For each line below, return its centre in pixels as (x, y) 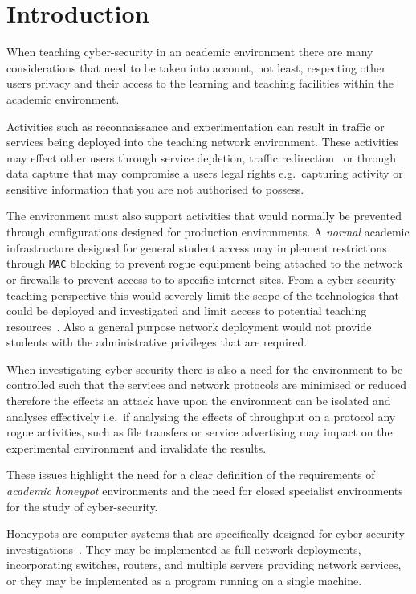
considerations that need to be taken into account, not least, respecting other (196, 67)
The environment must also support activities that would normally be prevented (204, 216)
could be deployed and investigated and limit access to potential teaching (187, 311)
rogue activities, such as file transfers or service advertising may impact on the (200, 432)
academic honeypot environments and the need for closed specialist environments (205, 491)
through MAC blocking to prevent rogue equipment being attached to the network (205, 263)
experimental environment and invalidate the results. (137, 447)
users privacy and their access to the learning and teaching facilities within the (200, 83)
